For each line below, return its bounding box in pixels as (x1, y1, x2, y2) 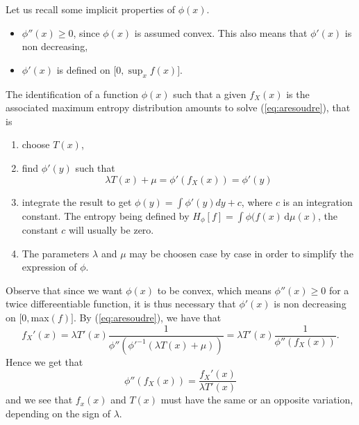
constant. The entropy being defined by (22, 208, 190, 223)
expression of (22, 259, 77, 274)
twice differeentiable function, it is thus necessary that (6, 296, 236, 311)
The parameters (22, 246, 90, 260)
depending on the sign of (6, 406, 110, 420)
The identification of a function (6, 86, 138, 101)
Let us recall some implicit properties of (6, 2, 175, 16)
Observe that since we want (6, 282, 123, 297)
